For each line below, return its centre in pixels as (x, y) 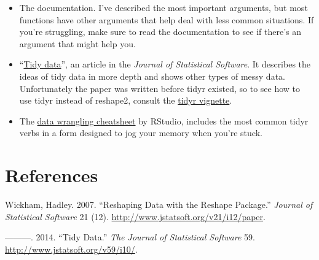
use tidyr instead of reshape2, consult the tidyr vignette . (126, 100)
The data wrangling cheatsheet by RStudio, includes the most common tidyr (164, 120)
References (52, 175)
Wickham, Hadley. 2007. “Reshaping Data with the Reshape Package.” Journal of (159, 205)
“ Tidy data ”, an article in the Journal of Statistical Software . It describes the (165, 64)
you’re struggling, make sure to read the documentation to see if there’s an (160, 32)
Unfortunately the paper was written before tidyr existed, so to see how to (160, 88)
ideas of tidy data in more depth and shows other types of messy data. (152, 76)
